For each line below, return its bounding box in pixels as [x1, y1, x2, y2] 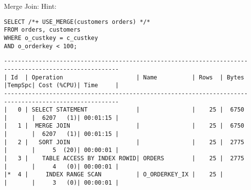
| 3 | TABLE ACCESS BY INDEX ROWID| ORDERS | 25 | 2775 [4, 155, 244, 162]
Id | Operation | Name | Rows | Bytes [11, 74, 244, 81]
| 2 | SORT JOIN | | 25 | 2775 [4, 138, 244, 146]
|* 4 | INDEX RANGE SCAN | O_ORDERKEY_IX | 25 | [4, 171, 224, 178]
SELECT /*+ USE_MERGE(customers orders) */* [4, 18, 150, 25]
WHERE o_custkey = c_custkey [4, 34, 98, 41]
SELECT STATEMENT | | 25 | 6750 [32, 106, 244, 114]
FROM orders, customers [4, 26, 81, 34]
